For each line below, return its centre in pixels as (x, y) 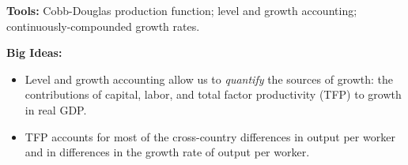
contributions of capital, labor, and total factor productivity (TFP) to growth (213, 94)
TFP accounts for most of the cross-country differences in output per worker (210, 136)
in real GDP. (56, 109)
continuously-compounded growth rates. (103, 26)
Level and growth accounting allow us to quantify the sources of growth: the (209, 79)
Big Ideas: (34, 52)
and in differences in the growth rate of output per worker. (167, 152)
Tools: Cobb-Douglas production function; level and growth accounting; (182, 10)
